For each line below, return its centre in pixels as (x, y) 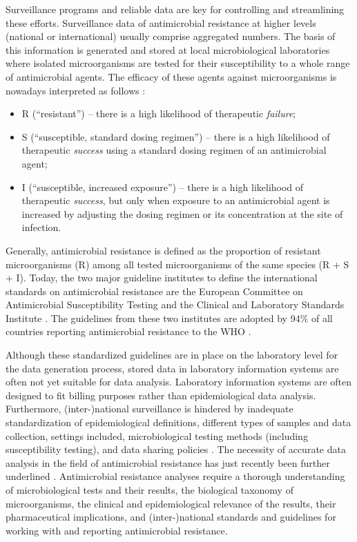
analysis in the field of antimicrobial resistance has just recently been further (168, 462)
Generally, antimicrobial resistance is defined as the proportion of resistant (163, 250)
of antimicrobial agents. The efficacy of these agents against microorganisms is (171, 76)
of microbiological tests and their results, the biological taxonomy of (149, 490)
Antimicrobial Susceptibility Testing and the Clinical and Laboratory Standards (175, 304)
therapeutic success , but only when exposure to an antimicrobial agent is (176, 200)
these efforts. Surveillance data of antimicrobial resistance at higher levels (161, 22)
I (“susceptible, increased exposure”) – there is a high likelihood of (163, 187)
